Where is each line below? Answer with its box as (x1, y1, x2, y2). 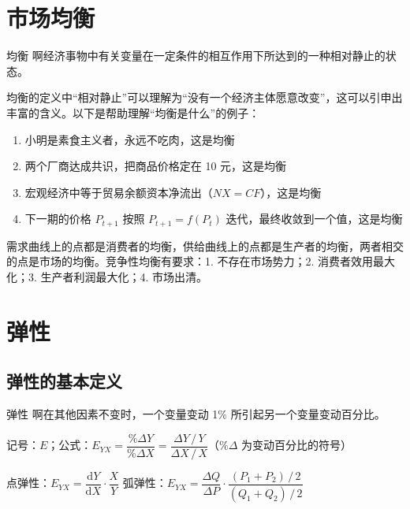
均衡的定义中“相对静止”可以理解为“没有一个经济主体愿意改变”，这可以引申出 (6, 89, 403, 106)
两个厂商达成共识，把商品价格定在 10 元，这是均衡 (24, 158, 287, 174)
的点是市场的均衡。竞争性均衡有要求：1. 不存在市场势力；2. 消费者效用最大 (6, 253, 396, 269)
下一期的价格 (24, 210, 91, 227)
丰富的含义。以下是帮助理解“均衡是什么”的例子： (6, 104, 260, 121)
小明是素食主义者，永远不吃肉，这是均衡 (24, 131, 235, 147)
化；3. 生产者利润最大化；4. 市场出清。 (6, 268, 208, 284)
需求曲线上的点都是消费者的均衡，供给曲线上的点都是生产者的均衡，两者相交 (6, 237, 404, 254)
